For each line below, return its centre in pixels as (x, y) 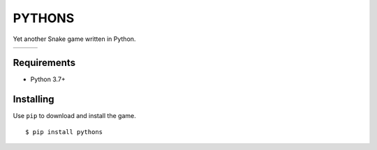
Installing (34, 100)
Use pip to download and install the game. (74, 116)
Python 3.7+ (48, 79)
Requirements (44, 63)
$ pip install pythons (64, 132)
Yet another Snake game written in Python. (74, 39)
